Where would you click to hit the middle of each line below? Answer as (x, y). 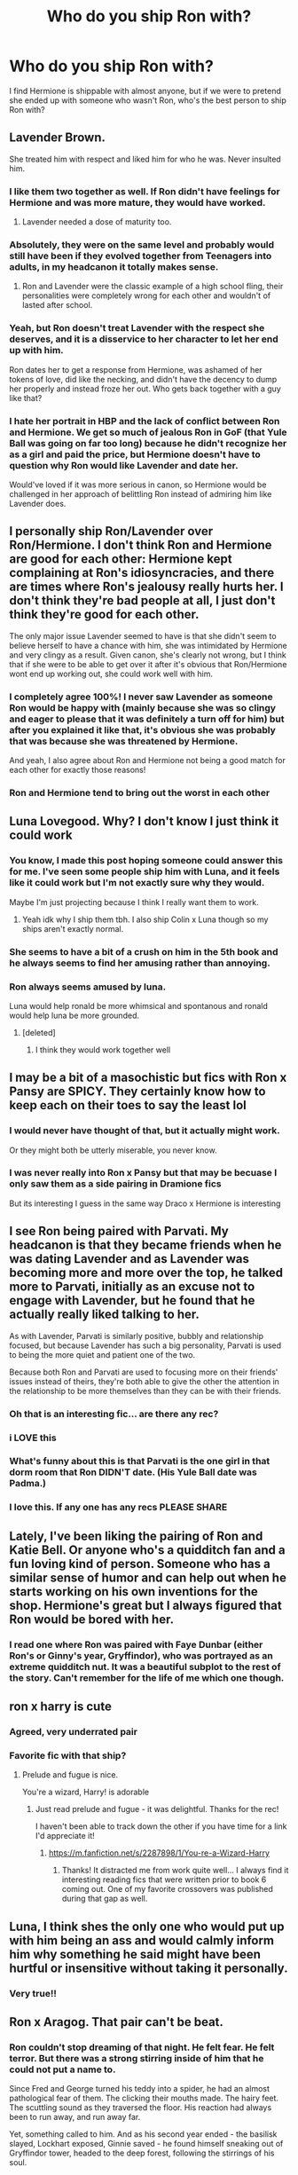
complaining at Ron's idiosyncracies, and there (142, 573)
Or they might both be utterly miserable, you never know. (113, 1150)
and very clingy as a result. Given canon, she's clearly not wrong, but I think (148, 655)
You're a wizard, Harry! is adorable (85, 1792)
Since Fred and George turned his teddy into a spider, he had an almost (140, 2089)
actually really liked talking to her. (104, 1315)
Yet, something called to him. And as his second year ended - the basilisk (143, 2134)
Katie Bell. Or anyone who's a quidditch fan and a (147, 1550)
